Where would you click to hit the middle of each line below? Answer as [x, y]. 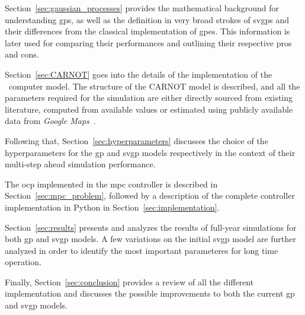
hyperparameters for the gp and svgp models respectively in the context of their [150, 152]
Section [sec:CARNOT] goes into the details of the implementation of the [139, 74]
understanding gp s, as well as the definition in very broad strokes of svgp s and [147, 19]
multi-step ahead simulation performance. [80, 164]
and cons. [22, 54]
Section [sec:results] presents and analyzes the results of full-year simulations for [151, 227]
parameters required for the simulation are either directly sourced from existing [149, 98]
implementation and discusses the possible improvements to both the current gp [150, 293]
